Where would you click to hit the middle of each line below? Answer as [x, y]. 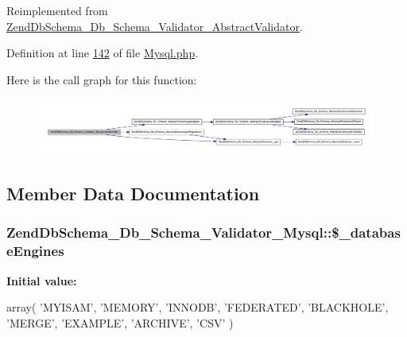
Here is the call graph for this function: [102, 79]
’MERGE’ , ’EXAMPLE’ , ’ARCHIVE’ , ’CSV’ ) [120, 322]
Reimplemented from [57, 10]
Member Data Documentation [133, 194]
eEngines [35, 251]
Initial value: [42, 280]
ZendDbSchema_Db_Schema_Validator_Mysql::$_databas [203, 232]
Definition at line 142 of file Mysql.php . [103, 53]
